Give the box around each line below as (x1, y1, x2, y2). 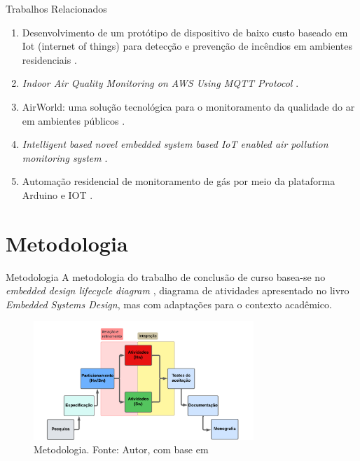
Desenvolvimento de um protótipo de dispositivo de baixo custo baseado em (22, 25, 348, 39)
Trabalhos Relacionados (6, 1, 107, 15)
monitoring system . (22, 150, 108, 165)
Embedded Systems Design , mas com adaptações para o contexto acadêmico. (6, 296, 332, 311)
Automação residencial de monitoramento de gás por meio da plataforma (22, 174, 335, 188)
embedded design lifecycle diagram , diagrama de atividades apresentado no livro (6, 283, 349, 298)
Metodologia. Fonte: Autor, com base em (34, 442, 209, 457)
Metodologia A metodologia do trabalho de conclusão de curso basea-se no (6, 269, 326, 284)
